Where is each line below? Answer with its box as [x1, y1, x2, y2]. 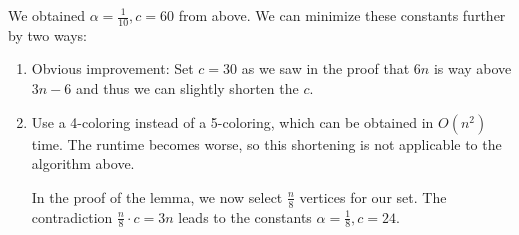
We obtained [8, 5, 86, 25]
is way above [433, 58, 512, 79]
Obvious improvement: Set [31, 58, 194, 79]
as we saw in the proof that [241, 58, 410, 79]
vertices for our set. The [299, 186, 447, 207]
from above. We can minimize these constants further [178, 5, 506, 25]
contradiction [31, 206, 113, 227]
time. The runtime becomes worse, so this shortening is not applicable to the [31, 133, 502, 154]
